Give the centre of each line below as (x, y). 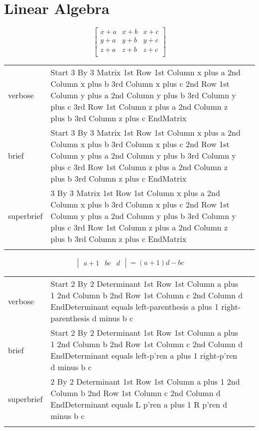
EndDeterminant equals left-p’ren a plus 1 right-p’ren (144, 356)
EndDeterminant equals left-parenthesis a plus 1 (134, 307)
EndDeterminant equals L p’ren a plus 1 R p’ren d (139, 405)
